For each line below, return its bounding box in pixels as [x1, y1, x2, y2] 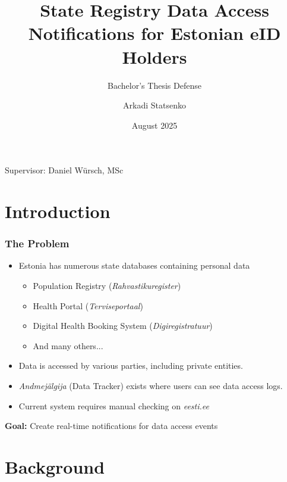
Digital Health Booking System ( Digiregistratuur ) [33, 319, 213, 332]
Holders [122, 44, 187, 69]
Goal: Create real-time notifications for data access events [5, 419, 218, 432]
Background [5, 455, 105, 478]
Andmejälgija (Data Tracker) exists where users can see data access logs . [18, 380, 283, 392]
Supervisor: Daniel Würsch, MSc [5, 164, 124, 176]
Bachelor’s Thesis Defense [108, 79, 201, 91]
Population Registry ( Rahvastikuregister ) [33, 279, 181, 292]
